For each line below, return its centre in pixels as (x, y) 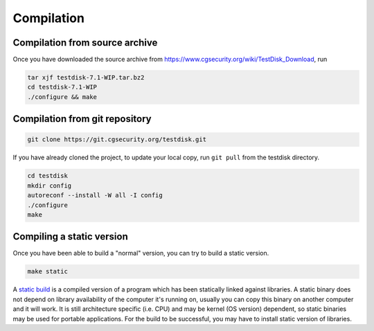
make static (48, 271)
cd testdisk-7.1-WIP (62, 87)
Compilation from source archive (85, 43)
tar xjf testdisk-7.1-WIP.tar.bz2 (86, 78)
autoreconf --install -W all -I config (95, 195)
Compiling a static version (70, 236)
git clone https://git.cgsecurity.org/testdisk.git (117, 140)
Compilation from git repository (82, 119)
